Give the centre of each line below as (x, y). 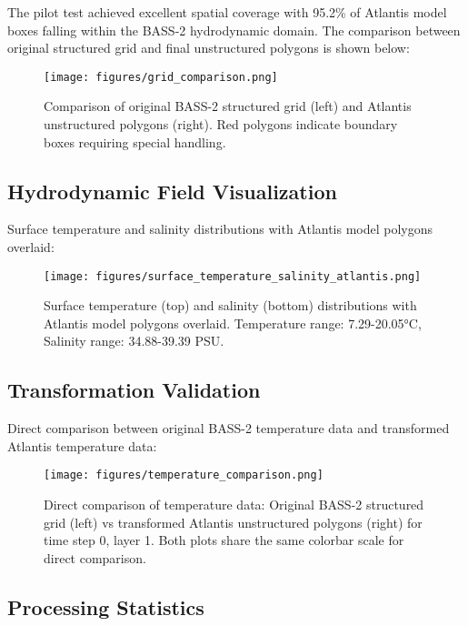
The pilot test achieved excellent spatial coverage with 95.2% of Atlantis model (227, 12)
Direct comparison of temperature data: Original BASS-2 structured (234, 505)
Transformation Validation (134, 390)
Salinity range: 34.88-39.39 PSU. (134, 341)
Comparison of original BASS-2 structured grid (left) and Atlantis (228, 106)
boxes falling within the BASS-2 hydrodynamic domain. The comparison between (234, 30)
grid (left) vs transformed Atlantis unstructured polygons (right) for (233, 522)
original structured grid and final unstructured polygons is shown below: (209, 48)
